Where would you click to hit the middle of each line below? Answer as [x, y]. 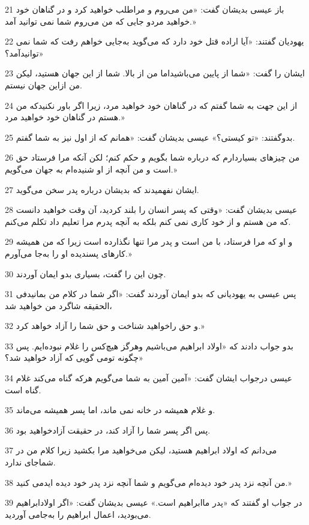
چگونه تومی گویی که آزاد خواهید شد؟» [74, 358]
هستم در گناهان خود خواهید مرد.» [65, 117]
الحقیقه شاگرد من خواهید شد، [58, 305]
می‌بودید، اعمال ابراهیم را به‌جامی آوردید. [78, 514]
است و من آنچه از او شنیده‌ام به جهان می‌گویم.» [91, 169]
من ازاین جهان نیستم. [43, 84]
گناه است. [23, 389]
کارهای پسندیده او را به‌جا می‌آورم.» [68, 253]
